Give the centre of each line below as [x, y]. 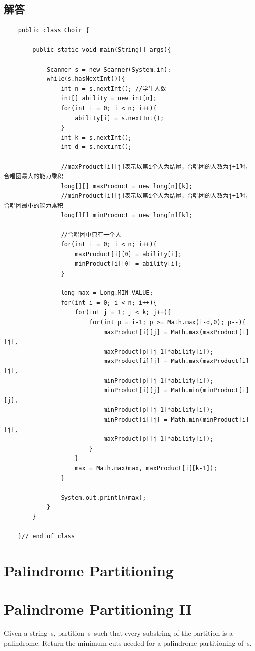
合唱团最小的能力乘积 [33, 205]
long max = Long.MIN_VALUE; [107, 293]
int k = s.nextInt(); [96, 137]
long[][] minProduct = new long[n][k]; [127, 215]
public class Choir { [54, 31]
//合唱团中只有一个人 [91, 235]
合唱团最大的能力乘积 [33, 177]
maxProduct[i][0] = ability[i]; [128, 254]
